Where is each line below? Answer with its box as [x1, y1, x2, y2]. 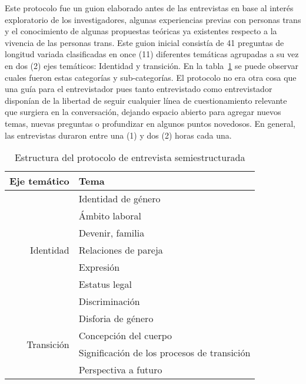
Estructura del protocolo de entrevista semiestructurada [14, 150, 245, 165]
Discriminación [78, 294, 140, 308]
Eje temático [9, 174, 69, 188]
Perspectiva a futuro [78, 363, 162, 377]
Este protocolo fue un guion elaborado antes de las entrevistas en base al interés [5, 2, 294, 14]
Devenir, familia [78, 226, 145, 240]
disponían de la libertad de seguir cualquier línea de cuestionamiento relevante [5, 94, 287, 106]
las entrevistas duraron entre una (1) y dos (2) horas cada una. [5, 129, 232, 141]
